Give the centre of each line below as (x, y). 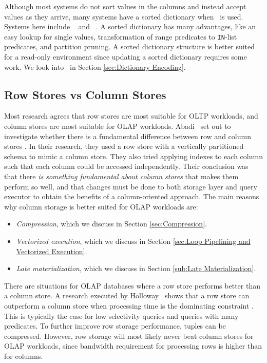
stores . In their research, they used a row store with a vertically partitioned (124, 146)
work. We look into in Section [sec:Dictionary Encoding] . (95, 66)
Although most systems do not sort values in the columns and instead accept (125, 6)
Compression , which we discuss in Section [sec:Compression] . (111, 224)
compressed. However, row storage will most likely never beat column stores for (129, 336)
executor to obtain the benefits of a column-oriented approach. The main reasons (132, 196)
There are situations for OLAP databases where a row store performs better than (132, 285)
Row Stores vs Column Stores (85, 94)
